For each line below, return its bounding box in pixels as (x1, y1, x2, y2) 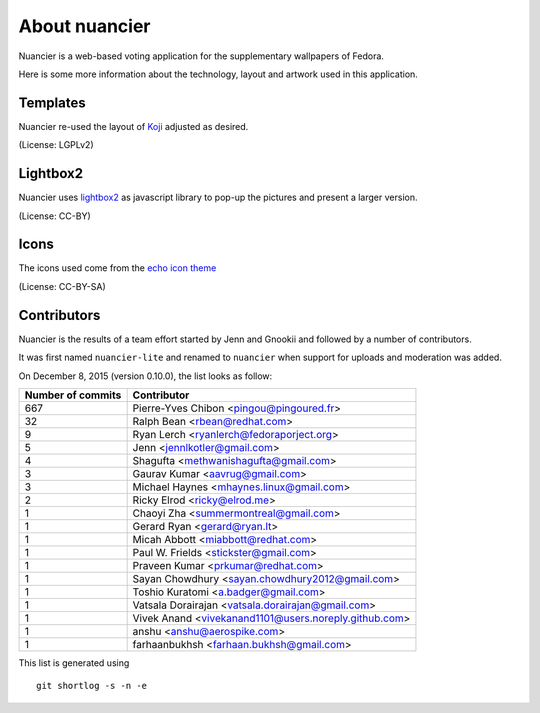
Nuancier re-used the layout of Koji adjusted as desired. (18, 120, 249, 132)
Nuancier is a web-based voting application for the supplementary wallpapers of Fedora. (18, 50, 385, 62)
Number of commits (24, 388, 122, 402)
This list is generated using (18, 656, 130, 669)
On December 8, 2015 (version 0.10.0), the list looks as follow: (18, 370, 273, 382)
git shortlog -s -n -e (36, 680, 148, 692)
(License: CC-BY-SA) (18, 280, 107, 292)
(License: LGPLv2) (18, 139, 94, 151)
